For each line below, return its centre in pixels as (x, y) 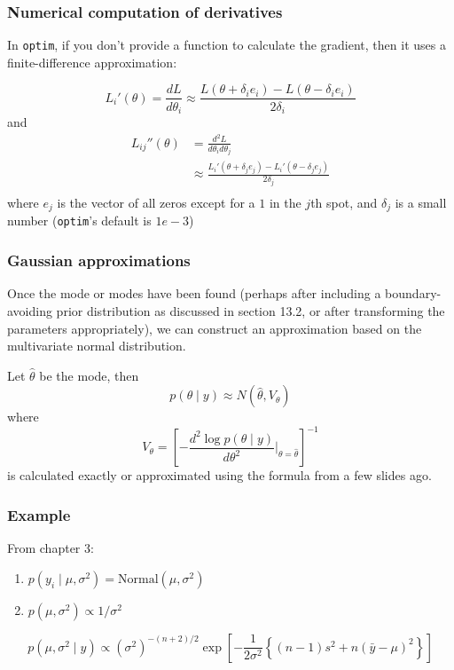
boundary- (413, 293)
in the (285, 202)
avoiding (30, 310)
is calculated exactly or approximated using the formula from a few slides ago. (219, 475)
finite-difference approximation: (92, 62)
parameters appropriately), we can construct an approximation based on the (215, 328)
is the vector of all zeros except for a (156, 202)
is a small (421, 202)
